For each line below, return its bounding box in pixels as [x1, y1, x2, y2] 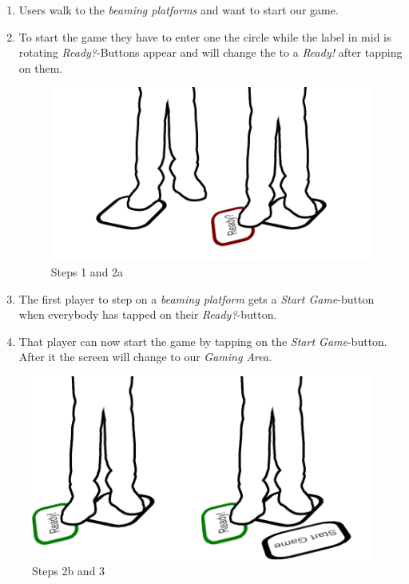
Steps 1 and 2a [50, 263, 124, 280]
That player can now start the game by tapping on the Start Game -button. [18, 332, 387, 349]
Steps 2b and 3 [32, 562, 105, 579]
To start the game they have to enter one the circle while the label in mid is [18, 28, 391, 45]
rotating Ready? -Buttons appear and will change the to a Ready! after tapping [18, 44, 403, 61]
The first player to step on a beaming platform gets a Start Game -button [18, 290, 375, 307]
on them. [18, 59, 63, 76]
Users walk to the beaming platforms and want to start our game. [18, 2, 339, 18]
